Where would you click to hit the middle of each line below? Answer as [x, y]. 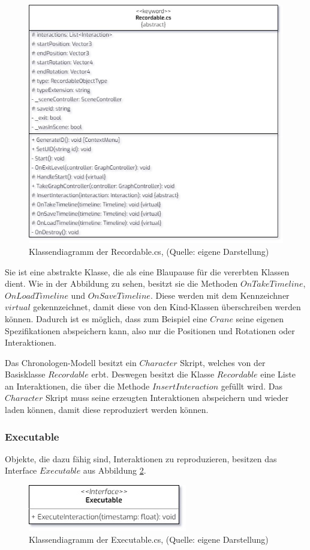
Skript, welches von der [223, 362]
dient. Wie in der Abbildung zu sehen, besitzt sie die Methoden [121, 283]
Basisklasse [25, 374]
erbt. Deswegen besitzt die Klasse [153, 374]
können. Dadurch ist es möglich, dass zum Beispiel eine [106, 318]
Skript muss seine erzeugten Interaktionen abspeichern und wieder [167, 398]
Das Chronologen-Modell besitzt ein [71, 362]
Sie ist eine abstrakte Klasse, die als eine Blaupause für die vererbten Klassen [147, 271]
